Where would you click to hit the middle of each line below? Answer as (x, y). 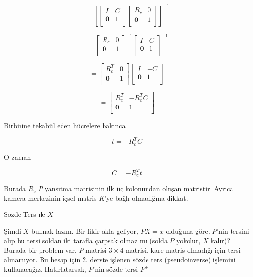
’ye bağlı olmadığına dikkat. (146, 198)
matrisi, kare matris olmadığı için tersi (183, 250)
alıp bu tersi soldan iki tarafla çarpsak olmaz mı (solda (86, 240)
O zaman (18, 157)
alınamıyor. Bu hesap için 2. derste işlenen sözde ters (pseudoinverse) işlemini (120, 259)
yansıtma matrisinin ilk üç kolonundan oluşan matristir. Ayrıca (139, 188)
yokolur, (189, 240)
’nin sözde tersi (116, 269)
